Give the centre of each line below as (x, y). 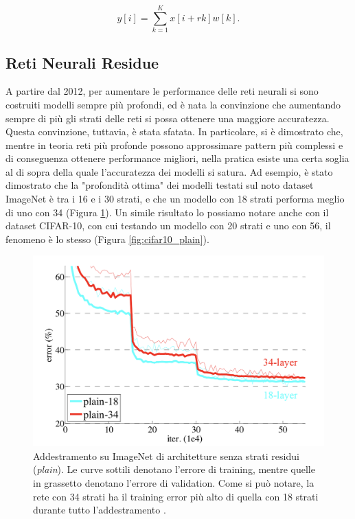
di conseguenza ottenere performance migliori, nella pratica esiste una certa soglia (177, 158)
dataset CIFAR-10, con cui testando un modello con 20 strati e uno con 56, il (168, 226)
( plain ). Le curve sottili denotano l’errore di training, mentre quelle (174, 469)
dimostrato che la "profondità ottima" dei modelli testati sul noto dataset (160, 185)
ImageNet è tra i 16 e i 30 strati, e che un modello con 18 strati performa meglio (175, 199)
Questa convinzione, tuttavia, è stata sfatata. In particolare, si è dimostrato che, (174, 131)
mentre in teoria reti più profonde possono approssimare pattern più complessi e (174, 145)
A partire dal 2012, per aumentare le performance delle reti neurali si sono (162, 91)
